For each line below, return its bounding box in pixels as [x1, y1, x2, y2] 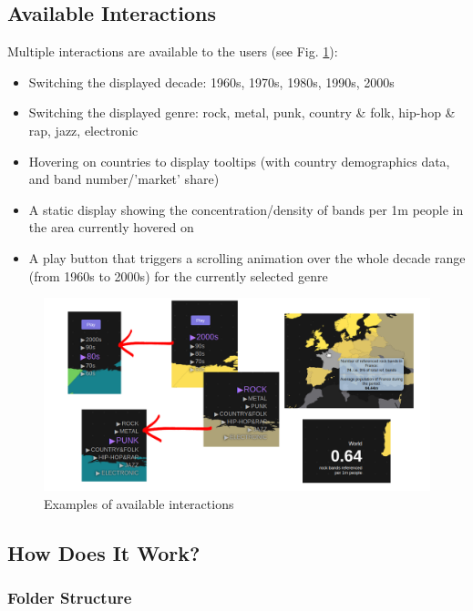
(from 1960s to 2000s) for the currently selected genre [28, 266, 328, 285]
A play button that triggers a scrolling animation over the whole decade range [28, 248, 466, 267]
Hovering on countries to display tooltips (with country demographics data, [28, 151, 450, 170]
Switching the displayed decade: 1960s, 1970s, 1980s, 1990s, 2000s [28, 72, 395, 91]
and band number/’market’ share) [28, 169, 220, 188]
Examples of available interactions [44, 494, 234, 513]
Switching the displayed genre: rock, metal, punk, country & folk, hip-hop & [28, 103, 456, 122]
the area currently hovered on [28, 218, 194, 237]
